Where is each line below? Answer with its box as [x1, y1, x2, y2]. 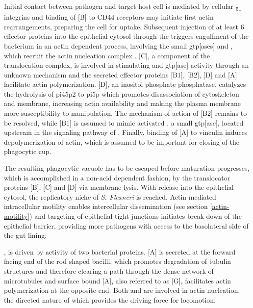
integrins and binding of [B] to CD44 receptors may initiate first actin [4, 12, 214, 22]
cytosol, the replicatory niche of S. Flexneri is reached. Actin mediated [4, 191, 216, 202]
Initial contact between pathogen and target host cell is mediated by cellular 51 [4, 1, 242, 12]
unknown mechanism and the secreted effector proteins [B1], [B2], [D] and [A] [4, 69, 237, 79]
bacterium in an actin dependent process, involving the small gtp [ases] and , [4, 40, 232, 51]
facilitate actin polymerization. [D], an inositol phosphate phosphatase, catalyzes [4, 79, 246, 89]
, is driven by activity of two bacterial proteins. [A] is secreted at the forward [4, 246, 236, 257]
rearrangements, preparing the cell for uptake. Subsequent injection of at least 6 [4, 21, 244, 31]
